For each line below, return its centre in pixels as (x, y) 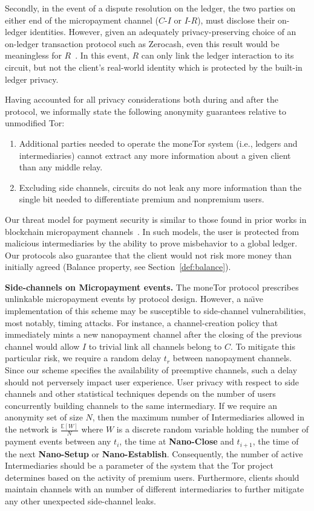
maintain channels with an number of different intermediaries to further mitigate (155, 489)
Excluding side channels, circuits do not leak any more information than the (160, 187)
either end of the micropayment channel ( (82, 20)
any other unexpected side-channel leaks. (80, 500)
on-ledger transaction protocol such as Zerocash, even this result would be (142, 43)
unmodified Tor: (35, 123)
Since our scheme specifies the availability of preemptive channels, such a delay (151, 370)
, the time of (276, 441)
